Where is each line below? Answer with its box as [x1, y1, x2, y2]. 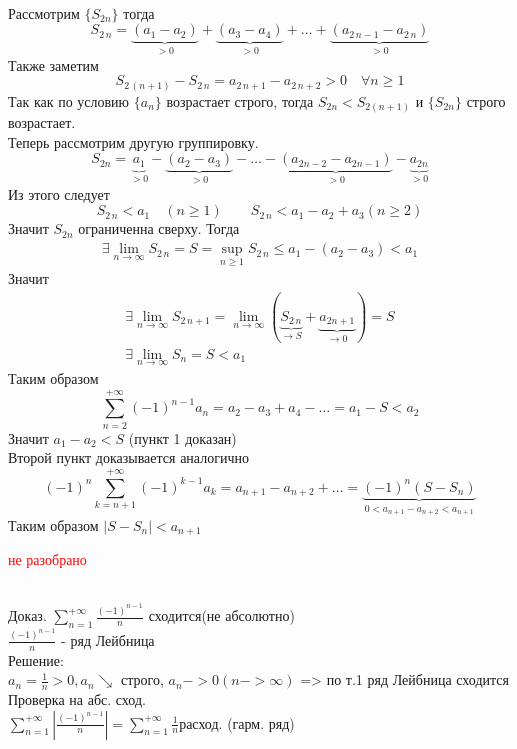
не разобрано [8, 549, 87, 570]
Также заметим [8, 54, 99, 75]
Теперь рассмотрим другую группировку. [8, 131, 259, 152]
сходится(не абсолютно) [148, 605, 295, 626]
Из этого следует [8, 183, 110, 204]
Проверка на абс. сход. [8, 689, 146, 710]
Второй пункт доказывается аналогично [8, 447, 249, 468]
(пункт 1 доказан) [128, 427, 237, 448]
